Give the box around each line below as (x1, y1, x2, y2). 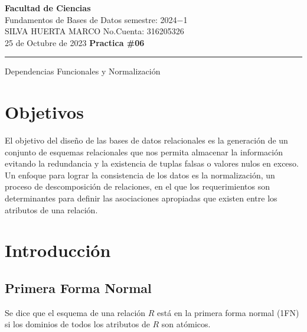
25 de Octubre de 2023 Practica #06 (5, 36, 145, 48)
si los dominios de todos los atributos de (5, 318, 150, 330)
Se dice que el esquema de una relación (5, 306, 146, 318)
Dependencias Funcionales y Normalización (5, 65, 161, 77)
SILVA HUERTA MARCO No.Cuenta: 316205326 (5, 25, 184, 37)
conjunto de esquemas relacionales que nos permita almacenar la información (5, 145, 283, 158)
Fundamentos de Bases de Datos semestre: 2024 (5, 13, 177, 25)
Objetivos (5, 100, 84, 124)
